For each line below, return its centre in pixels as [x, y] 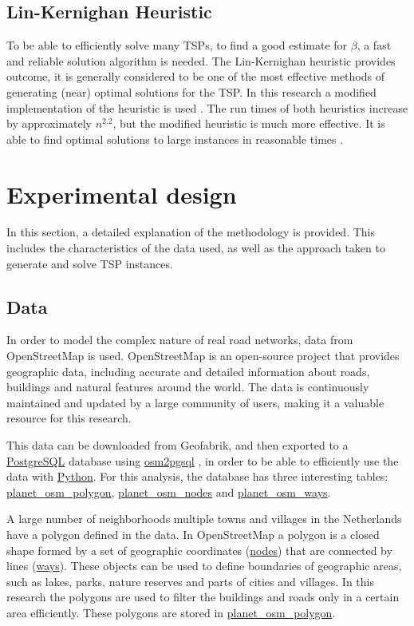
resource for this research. [69, 418]
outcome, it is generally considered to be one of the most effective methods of [195, 76]
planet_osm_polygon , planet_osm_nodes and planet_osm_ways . [169, 491]
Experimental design [122, 194]
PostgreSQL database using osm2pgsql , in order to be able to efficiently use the [203, 460]
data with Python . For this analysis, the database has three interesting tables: [197, 476]
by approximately [49, 123]
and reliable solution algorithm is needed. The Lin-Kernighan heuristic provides [201, 60]
